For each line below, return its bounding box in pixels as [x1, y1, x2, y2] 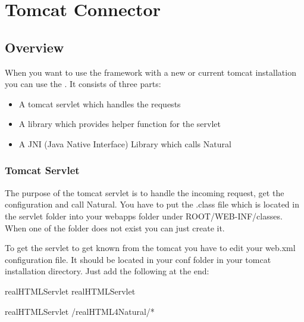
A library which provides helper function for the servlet [18, 117, 221, 130]
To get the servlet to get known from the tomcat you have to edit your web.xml [5, 241, 296, 254]
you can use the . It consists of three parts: [5, 78, 161, 90]
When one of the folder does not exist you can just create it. [5, 221, 225, 234]
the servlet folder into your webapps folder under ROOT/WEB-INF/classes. [5, 209, 283, 222]
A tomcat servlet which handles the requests [18, 97, 181, 110]
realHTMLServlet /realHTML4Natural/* [5, 305, 155, 317]
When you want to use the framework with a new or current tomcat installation [5, 66, 296, 78]
